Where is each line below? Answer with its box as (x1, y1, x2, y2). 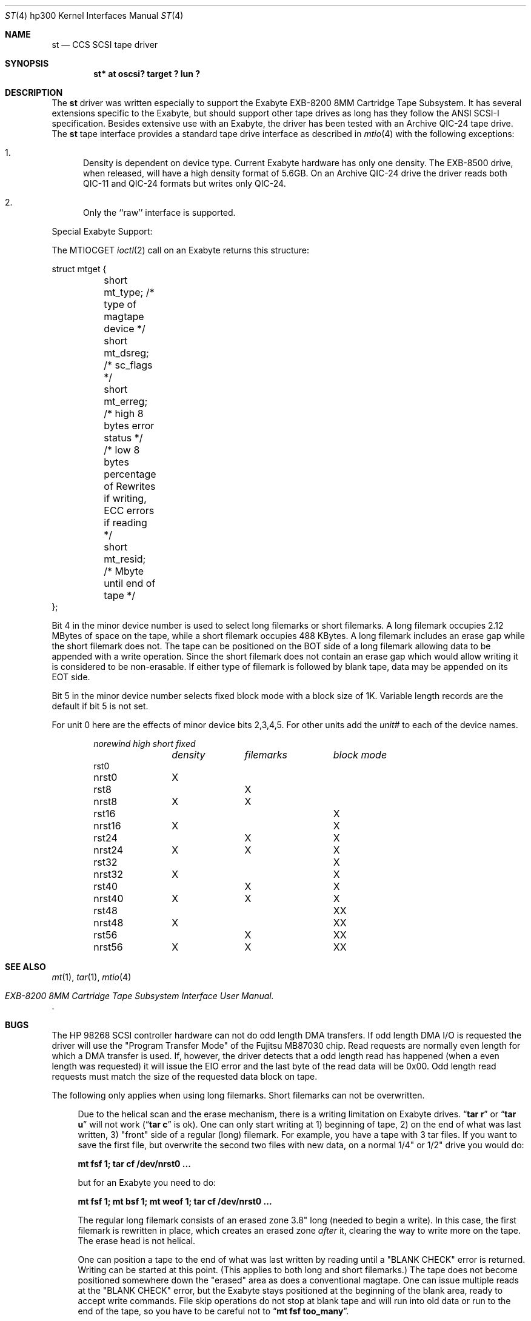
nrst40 (93, 892, 124, 905)
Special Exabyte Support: (52, 226, 153, 236)
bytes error (104, 420, 155, 432)
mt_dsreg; (104, 347, 149, 359)
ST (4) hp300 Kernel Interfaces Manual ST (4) (5, 10, 184, 21)
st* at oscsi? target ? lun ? (93, 69, 201, 79)
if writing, (104, 492, 147, 504)
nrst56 (93, 941, 123, 953)
